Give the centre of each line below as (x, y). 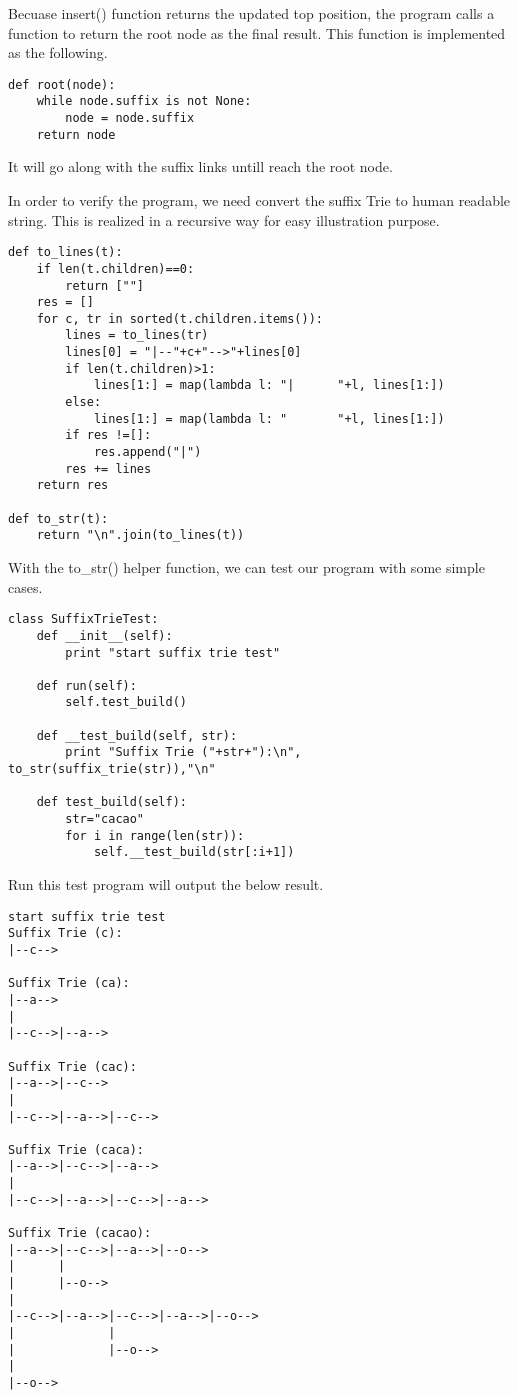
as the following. (58, 52)
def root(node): (62, 84)
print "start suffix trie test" (173, 652)
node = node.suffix (130, 118)
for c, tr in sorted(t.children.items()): (179, 318)
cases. (25, 586)
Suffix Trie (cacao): (80, 1233)
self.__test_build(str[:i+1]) (194, 852)
